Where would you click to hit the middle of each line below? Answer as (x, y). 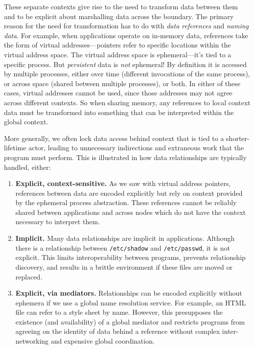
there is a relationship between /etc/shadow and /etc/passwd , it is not (123, 247)
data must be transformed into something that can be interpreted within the (119, 112)
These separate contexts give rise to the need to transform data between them (121, 6)
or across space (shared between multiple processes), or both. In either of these (122, 83)
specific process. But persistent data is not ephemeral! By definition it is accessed (126, 64)
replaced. (29, 276)
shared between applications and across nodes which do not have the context (131, 212)
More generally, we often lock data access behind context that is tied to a (114, 138)
